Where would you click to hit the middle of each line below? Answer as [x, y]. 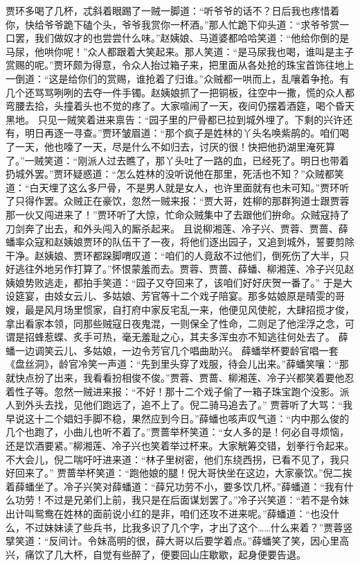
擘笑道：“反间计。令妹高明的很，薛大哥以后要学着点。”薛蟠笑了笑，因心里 [173, 541]
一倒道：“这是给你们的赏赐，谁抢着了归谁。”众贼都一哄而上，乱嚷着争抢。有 [178, 78]
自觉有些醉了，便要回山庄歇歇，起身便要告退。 [199, 554]
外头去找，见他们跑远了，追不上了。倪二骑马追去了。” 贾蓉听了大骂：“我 [188, 405]
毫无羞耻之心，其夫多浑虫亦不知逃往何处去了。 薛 [235, 337]
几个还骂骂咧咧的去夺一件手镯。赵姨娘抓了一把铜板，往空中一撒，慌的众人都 [180, 92]
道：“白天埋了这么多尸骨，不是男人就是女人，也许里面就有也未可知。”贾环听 [178, 187]
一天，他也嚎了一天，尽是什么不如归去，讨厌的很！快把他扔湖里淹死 [170, 146]
